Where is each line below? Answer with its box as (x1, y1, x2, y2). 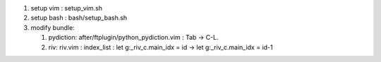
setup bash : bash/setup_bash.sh (30, 14, 128, 22)
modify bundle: (30, 23, 75, 31)
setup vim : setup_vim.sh (30, 4, 102, 12)
